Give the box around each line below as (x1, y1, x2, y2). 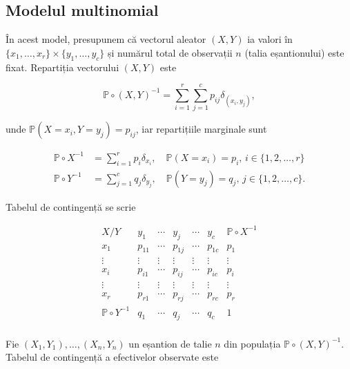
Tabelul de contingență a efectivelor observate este (6, 350, 219, 364)
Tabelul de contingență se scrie (6, 199, 136, 214)
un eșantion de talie (128, 336, 212, 350)
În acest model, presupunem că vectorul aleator (6, 32, 206, 46)
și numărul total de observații (107, 45, 233, 59)
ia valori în (247, 32, 293, 46)
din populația (224, 336, 281, 350)
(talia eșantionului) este (244, 45, 344, 59)
